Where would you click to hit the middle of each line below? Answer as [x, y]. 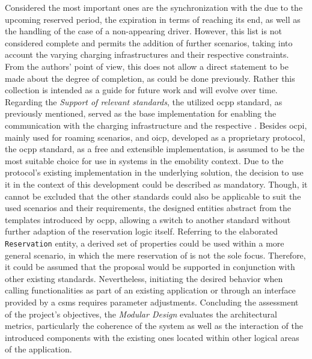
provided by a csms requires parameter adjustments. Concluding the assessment [152, 302]
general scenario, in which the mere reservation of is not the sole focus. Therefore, [155, 255]
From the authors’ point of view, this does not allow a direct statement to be [147, 66]
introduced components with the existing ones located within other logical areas [152, 337]
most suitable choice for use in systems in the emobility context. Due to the [144, 160]
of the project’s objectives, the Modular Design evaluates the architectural [141, 314]
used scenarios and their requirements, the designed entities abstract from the [148, 208]
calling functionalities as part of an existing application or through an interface [150, 290]
